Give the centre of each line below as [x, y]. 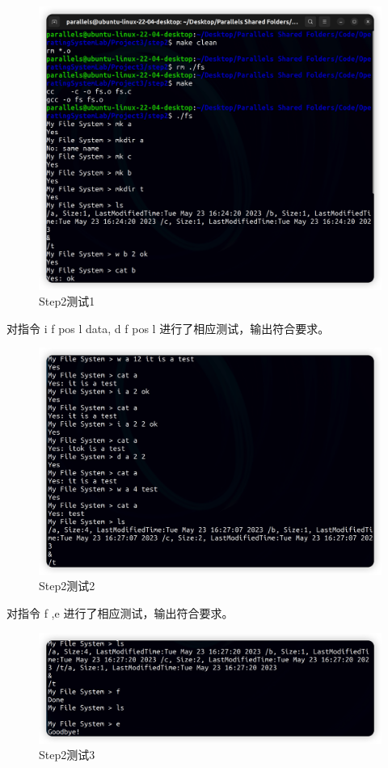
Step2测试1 [67, 301]
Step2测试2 [67, 586]
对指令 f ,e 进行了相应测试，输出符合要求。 [120, 612]
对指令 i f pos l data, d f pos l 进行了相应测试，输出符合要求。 [168, 328]
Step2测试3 [67, 755]
